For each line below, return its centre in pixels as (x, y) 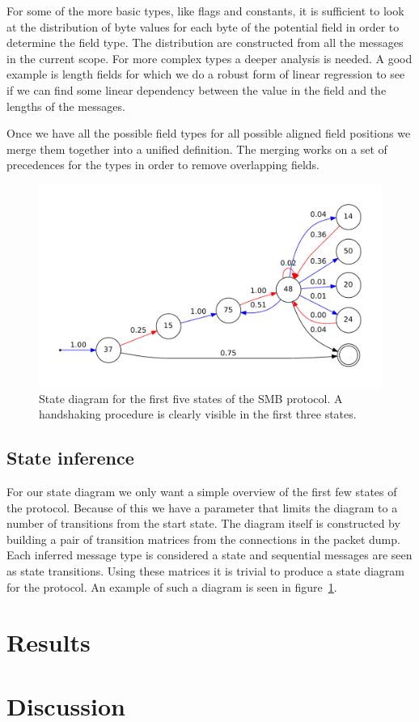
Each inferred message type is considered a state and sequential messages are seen (209, 555)
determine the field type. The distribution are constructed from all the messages (205, 42)
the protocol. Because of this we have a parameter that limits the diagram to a (202, 507)
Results (49, 642)
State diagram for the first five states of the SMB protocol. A (191, 398)
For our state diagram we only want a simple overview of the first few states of (202, 492)
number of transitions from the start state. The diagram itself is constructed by (203, 523)
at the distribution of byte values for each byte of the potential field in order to (203, 26)
